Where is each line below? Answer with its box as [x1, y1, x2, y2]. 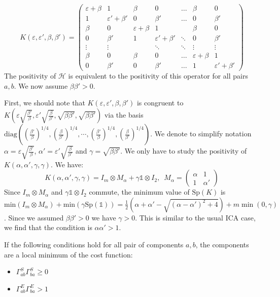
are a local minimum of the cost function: [4, 249, 133, 259]
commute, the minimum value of [89, 187, 190, 197]
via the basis [104, 109, 144, 120]
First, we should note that [4, 97, 85, 108]
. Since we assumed [4, 212, 64, 222]
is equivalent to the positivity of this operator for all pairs [68, 70, 248, 81]
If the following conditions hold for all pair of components [4, 239, 184, 249]
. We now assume [14, 80, 68, 91]
